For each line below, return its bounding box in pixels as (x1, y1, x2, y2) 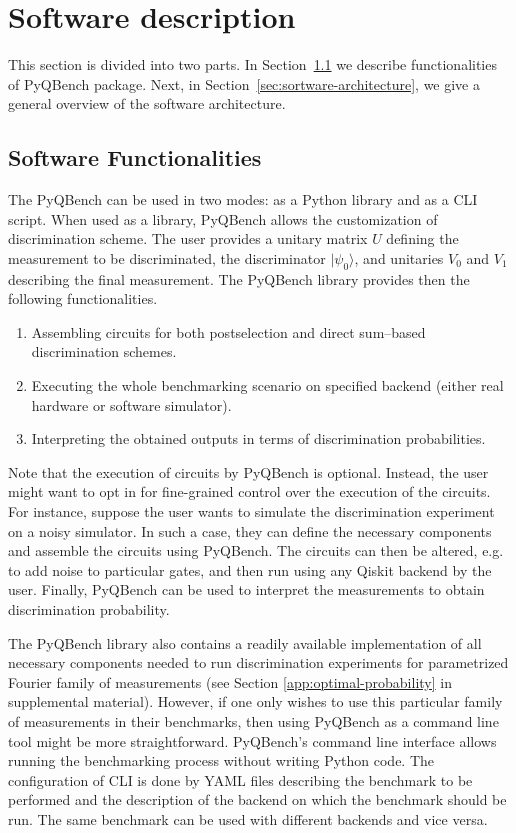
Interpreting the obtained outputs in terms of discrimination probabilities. (31, 428, 486, 449)
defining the (386, 228, 459, 249)
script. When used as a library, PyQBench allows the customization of (8, 208, 438, 229)
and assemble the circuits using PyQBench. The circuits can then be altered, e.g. (8, 540, 504, 561)
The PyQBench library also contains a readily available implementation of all (8, 632, 482, 653)
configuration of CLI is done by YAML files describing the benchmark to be (8, 769, 473, 790)
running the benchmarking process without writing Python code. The (8, 750, 435, 771)
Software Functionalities (8, 142, 262, 173)
